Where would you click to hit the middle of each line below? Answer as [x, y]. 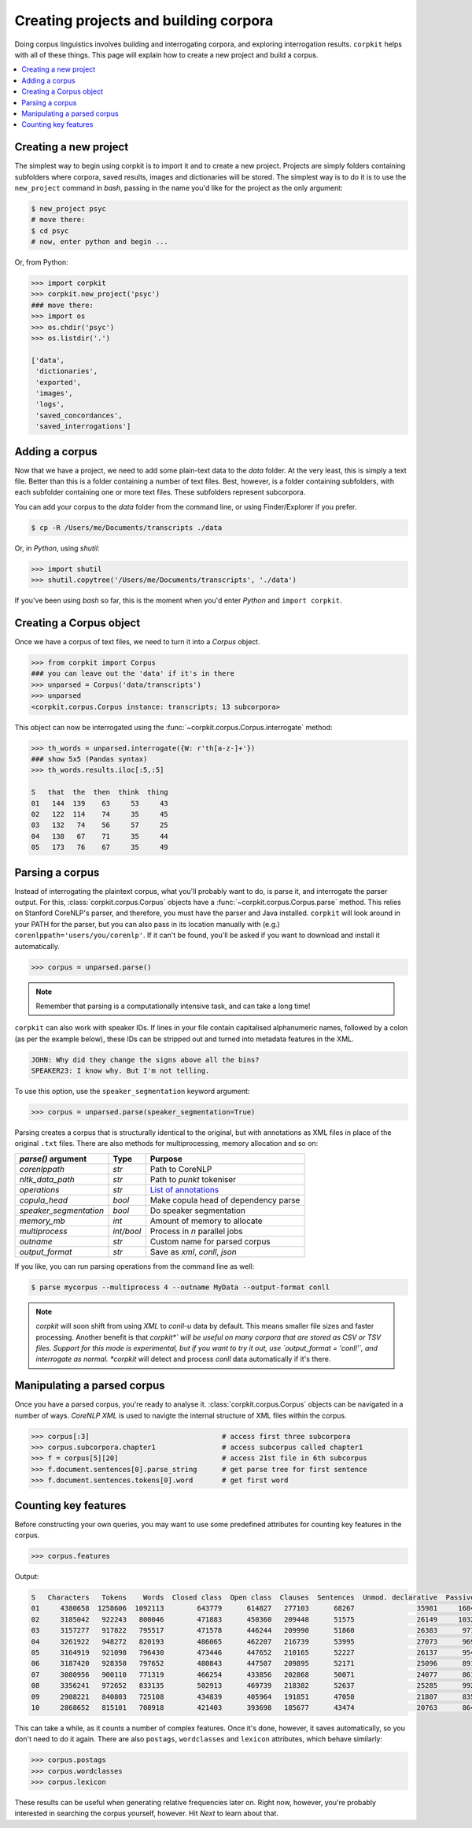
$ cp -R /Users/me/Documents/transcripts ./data [127, 527]
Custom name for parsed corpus [210, 1241]
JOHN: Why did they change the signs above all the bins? [145, 1060]
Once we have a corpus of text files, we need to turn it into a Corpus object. [137, 642]
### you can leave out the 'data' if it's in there [133, 674]
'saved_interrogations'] [83, 426]
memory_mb [42, 1221]
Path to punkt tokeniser [193, 1179]
